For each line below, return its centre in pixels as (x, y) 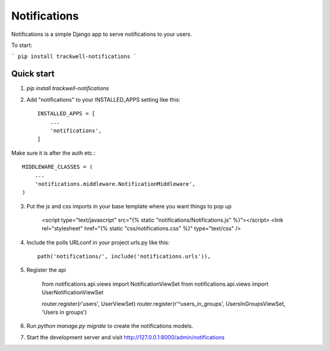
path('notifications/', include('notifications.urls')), (124, 257)
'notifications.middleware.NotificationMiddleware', (115, 184)
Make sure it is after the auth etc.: (53, 153)
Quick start (33, 74)
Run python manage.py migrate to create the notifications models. (110, 326)
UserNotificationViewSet (73, 292)
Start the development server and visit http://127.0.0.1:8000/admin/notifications (126, 337)
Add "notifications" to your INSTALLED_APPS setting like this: (104, 99)
